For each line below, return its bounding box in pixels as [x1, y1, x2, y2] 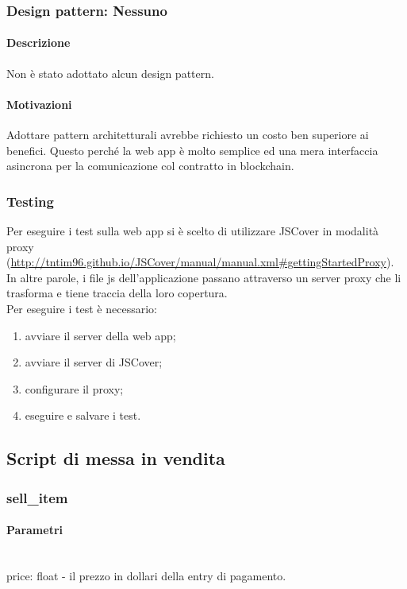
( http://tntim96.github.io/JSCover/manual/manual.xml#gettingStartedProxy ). [6, 254, 394, 270]
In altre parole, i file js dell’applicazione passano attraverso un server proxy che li [6, 269, 401, 285]
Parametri [6, 521, 63, 538]
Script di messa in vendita [6, 446, 225, 471]
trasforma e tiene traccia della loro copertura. [6, 285, 228, 301]
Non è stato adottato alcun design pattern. [6, 64, 214, 81]
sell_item [6, 487, 68, 507]
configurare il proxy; [25, 380, 124, 397]
